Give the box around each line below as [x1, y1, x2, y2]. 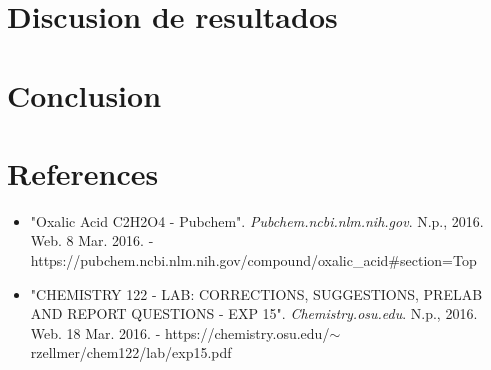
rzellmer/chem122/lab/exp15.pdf [30, 342, 232, 363]
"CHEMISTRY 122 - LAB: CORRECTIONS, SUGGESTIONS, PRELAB [30, 283, 483, 304]
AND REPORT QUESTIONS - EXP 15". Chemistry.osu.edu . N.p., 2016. [30, 303, 478, 324]
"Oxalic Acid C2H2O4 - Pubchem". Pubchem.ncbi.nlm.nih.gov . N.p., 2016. [30, 210, 484, 231]
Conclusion [7, 74, 162, 115]
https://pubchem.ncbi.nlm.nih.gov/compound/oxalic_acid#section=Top [30, 250, 477, 271]
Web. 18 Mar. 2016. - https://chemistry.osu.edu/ [30, 322, 330, 343]
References [7, 152, 159, 193]
